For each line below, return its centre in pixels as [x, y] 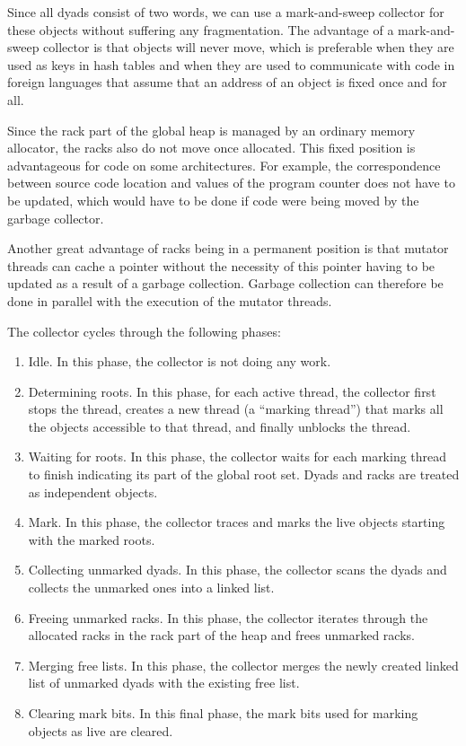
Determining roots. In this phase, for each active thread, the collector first [232, 391]
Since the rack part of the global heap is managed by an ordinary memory [211, 130]
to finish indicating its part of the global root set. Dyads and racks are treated [244, 474]
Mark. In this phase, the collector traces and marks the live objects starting [237, 522]
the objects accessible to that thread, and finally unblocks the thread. [220, 426]
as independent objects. [93, 491]
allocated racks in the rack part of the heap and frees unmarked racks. [221, 635]
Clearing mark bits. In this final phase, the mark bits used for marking [223, 713]
